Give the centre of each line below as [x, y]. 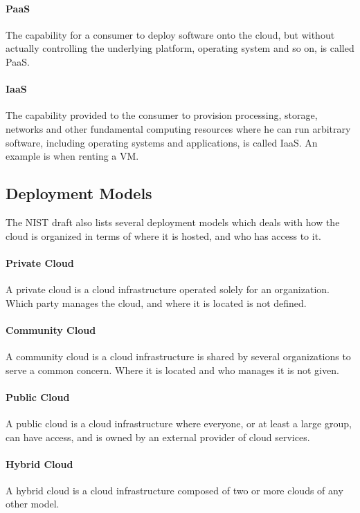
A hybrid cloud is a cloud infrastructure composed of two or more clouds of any [174, 490]
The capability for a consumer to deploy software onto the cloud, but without [170, 34]
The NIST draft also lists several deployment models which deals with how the [173, 222]
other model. [33, 504]
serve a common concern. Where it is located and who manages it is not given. [172, 370]
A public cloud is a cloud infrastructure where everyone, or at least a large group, [179, 423]
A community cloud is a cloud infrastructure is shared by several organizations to [178, 356]
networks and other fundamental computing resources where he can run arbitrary [178, 128]
